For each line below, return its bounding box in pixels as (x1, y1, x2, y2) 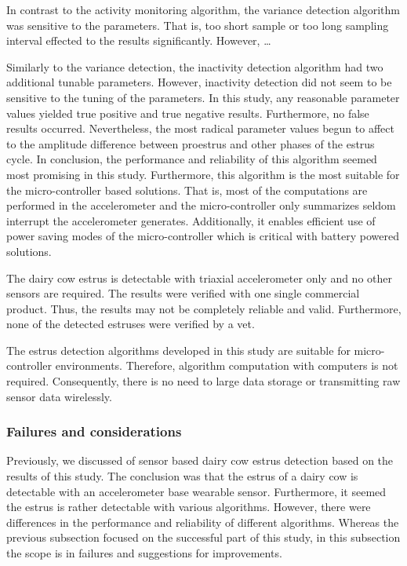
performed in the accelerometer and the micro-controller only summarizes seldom (6, 197, 396, 214)
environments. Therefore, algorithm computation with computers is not (55, 357, 398, 374)
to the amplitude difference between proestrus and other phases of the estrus (6, 135, 375, 152)
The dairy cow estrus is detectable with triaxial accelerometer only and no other (6, 269, 392, 286)
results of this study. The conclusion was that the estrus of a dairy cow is (6, 468, 358, 484)
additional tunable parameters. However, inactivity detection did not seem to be (6, 74, 392, 90)
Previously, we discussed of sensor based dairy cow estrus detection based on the (6, 452, 394, 469)
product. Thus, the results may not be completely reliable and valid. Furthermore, (6, 300, 402, 316)
